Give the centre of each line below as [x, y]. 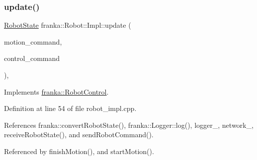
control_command [32, 58]
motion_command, [33, 41]
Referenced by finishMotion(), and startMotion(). [79, 151]
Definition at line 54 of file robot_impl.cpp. [70, 108]
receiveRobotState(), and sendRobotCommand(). [79, 134]
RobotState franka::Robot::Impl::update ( [68, 25]
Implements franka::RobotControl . [56, 91]
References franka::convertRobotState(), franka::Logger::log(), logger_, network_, [129, 125]
